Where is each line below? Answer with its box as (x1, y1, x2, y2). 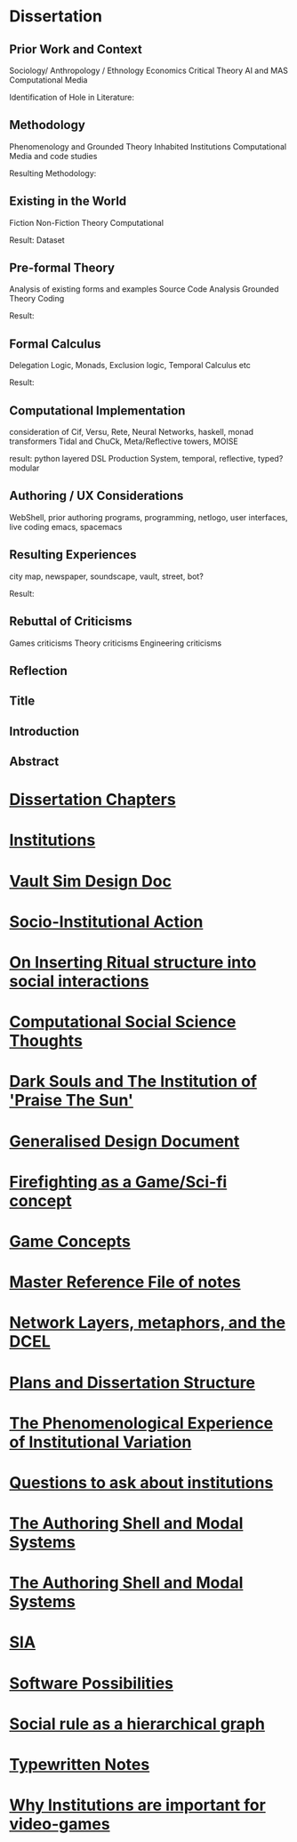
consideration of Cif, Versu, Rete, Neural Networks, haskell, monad (9, 427, 254, 438)
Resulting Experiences (9, 547, 137, 562)
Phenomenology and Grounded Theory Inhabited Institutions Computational (9, 141, 287, 152)
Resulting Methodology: (9, 167, 97, 179)
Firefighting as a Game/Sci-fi (9, 1171, 228, 1192)
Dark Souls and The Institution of (9, 1072, 258, 1091)
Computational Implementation (9, 403, 186, 418)
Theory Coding (9, 294, 65, 304)
